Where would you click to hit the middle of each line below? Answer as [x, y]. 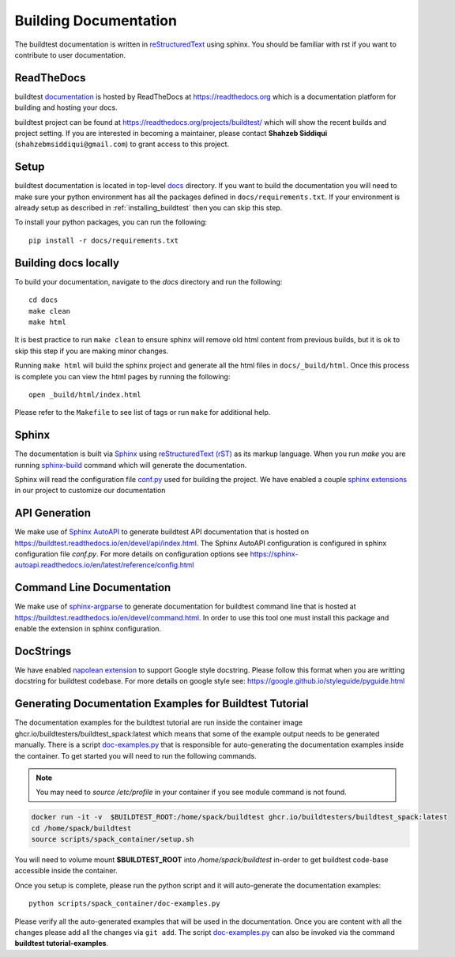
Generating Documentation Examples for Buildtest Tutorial [162, 704]
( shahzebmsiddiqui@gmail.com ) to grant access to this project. [122, 144]
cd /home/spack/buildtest [81, 828]
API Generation [53, 513]
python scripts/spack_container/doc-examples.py [124, 904]
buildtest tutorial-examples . [62, 944]
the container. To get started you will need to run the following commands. [135, 755]
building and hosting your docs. [66, 107]
